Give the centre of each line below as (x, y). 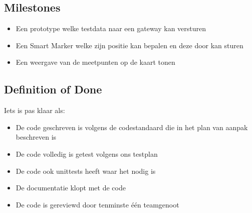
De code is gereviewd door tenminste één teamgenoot (97, 204)
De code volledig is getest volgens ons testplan (87, 153)
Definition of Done (53, 89)
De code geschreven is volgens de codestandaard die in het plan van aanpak (132, 127)
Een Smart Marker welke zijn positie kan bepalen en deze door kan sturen (130, 45)
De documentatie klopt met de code (71, 188)
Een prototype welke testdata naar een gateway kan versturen (111, 28)
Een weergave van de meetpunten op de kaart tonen (95, 62)
